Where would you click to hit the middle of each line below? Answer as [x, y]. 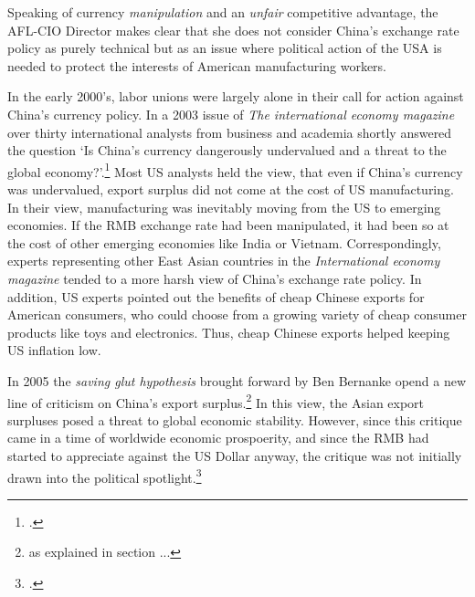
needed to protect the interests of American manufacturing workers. [197, 65]
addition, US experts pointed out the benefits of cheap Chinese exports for [216, 296]
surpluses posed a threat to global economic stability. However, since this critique [235, 419]
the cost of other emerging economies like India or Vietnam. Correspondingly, [224, 242]
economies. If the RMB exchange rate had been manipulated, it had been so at [228, 225]
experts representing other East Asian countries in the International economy [224, 261]
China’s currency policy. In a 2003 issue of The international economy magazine [231, 114]
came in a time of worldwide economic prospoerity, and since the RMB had [218, 438]
